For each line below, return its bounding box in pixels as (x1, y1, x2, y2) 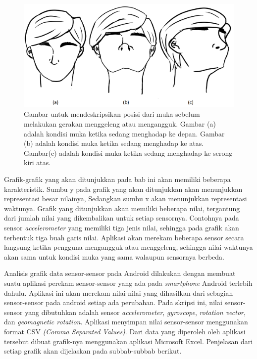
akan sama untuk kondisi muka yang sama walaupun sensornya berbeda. (4, 251, 224, 262)
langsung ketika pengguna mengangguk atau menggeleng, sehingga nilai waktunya (4, 242, 253, 252)
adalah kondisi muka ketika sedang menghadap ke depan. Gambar (24, 128, 225, 138)
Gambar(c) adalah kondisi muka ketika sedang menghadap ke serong (24, 147, 233, 158)
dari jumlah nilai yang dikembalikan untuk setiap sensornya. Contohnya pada (4, 213, 239, 223)
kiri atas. (24, 157, 51, 168)
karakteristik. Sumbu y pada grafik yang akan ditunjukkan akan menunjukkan (4, 183, 243, 194)
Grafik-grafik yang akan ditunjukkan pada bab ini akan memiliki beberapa (4, 174, 231, 184)
